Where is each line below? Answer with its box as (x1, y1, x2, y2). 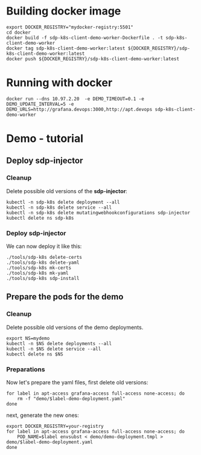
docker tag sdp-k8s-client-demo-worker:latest (6, 45, 126, 51)
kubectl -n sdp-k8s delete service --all (6, 204, 112, 211)
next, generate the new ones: (6, 412, 80, 419)
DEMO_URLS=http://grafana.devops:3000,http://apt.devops (6, 106, 153, 112)
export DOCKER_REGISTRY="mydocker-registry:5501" (6, 24, 134, 30)
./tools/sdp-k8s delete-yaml (6, 259, 80, 266)
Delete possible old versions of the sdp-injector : (6, 187, 128, 194)
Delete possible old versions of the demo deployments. (6, 323, 144, 331)
